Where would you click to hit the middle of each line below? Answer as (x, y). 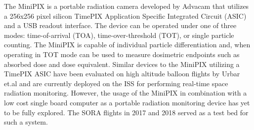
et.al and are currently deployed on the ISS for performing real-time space (116, 83)
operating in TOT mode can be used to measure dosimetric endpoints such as (122, 54)
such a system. (26, 122)
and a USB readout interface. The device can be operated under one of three (120, 25)
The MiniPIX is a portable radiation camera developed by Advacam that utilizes (127, 6)
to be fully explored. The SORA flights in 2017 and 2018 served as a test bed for (126, 112)
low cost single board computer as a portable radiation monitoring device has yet (127, 102)
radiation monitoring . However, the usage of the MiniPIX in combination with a (126, 93)
